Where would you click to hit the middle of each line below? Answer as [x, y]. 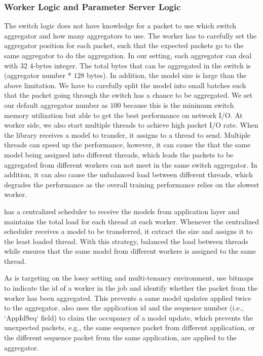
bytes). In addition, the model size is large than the [167, 75]
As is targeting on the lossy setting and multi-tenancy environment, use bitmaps [129, 278]
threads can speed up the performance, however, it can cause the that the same [127, 145]
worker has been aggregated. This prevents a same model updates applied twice [128, 298]
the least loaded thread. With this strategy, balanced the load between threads [126, 241]
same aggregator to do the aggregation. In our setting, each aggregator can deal [128, 55]
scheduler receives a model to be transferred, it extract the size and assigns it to [128, 231]
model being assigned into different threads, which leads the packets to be [119, 154]
